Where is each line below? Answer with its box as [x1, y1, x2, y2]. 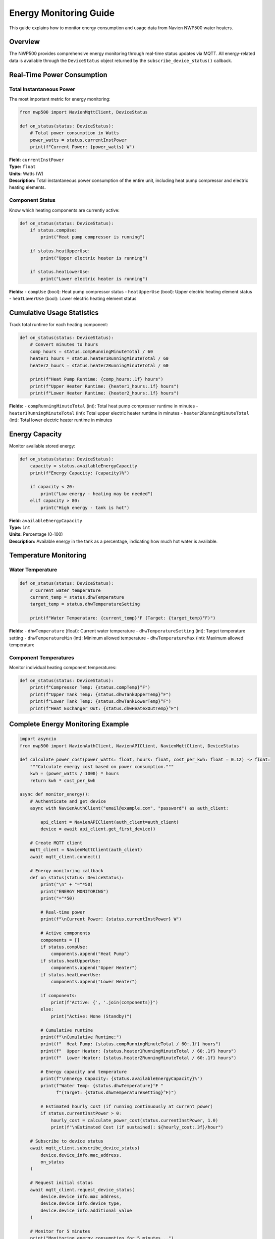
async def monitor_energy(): [19, 791, 91, 797]
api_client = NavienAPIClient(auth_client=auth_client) [40, 819, 179, 825]
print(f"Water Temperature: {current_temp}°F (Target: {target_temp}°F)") [30, 615, 216, 621]
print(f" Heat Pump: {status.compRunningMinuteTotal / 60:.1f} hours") [40, 1041, 221, 1047]
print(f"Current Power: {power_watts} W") [30, 144, 135, 150]
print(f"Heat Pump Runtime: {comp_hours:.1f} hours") [30, 377, 164, 382]
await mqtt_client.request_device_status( [30, 1187, 135, 1192]
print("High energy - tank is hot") [40, 505, 130, 510]
